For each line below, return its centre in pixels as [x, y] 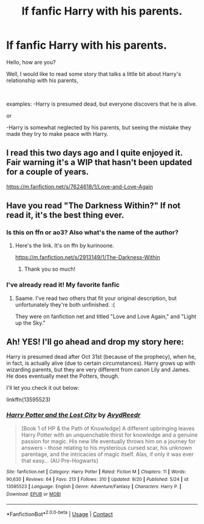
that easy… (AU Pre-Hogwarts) [60, 460]
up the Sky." [30, 322]
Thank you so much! [50, 269]
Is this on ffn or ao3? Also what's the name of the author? [93, 233]
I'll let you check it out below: [43, 387]
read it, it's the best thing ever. [65, 215]
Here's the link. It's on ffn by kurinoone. [64, 246]
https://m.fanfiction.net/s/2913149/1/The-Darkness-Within [87, 257]
